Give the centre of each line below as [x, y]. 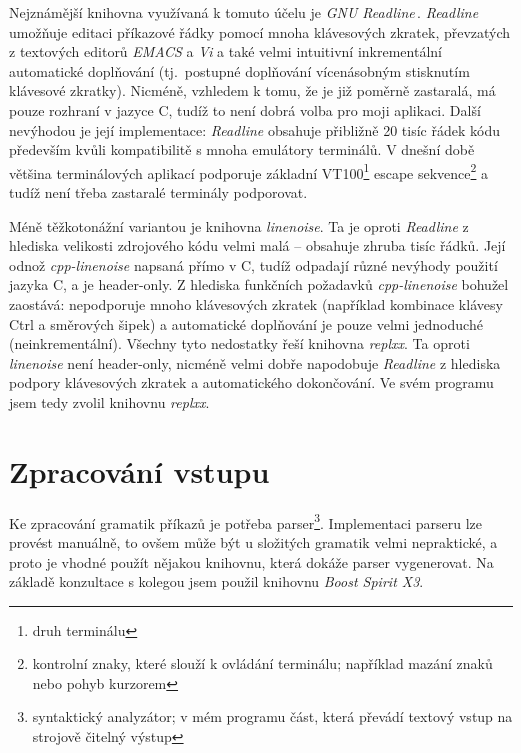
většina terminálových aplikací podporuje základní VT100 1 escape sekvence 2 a [249, 171]
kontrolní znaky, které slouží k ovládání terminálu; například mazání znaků [262, 663]
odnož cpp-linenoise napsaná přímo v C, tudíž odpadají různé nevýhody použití [253, 264]
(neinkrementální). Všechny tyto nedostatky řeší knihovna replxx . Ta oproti [239, 343]
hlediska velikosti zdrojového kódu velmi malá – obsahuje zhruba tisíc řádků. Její [257, 245]
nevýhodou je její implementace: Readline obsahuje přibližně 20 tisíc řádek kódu [254, 129]
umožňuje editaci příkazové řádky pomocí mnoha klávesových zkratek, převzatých [260, 31]
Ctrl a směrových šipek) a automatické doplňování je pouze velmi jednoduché [246, 323]
